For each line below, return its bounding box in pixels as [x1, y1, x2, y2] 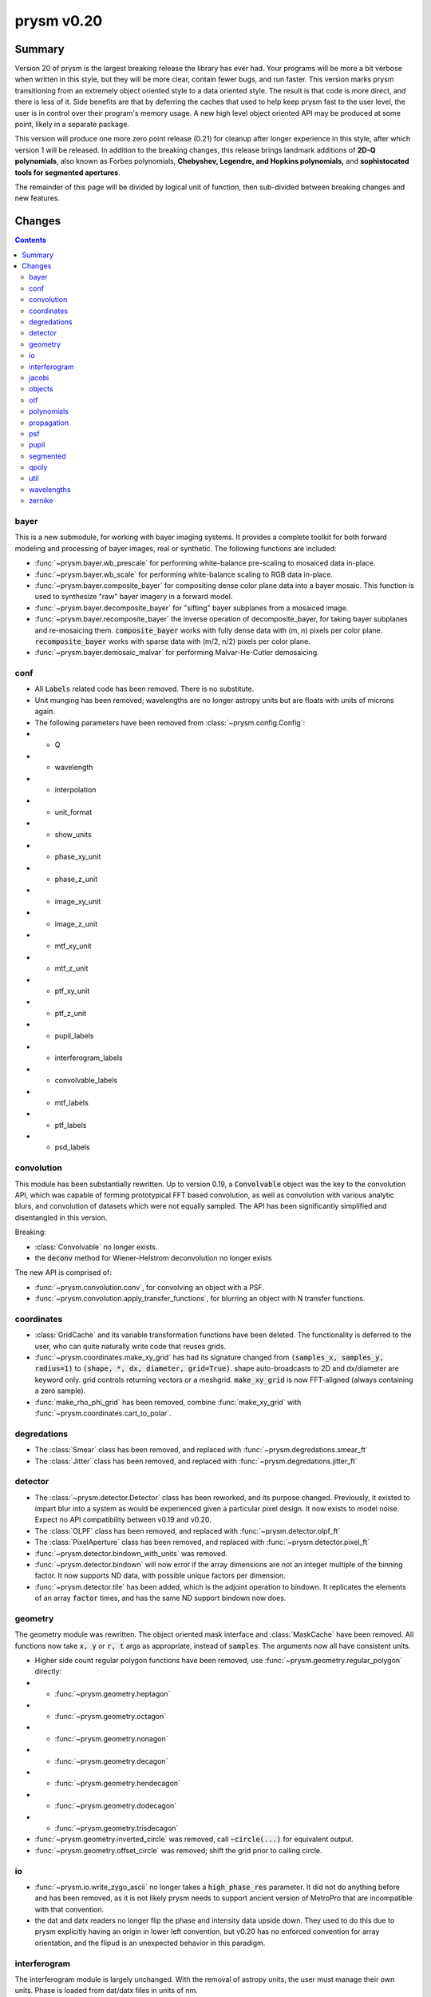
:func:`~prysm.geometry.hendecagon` [54, 1778, 181, 1789]
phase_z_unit [54, 875, 98, 884]
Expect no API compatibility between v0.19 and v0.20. [34, 1515, 212, 1525]
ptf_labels [54, 1120, 87, 1130]
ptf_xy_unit [54, 986, 90, 995]
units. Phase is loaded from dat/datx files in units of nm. [14, 1986, 199, 1995]
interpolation [54, 784, 97, 794]
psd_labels [54, 1142, 91, 1152]
